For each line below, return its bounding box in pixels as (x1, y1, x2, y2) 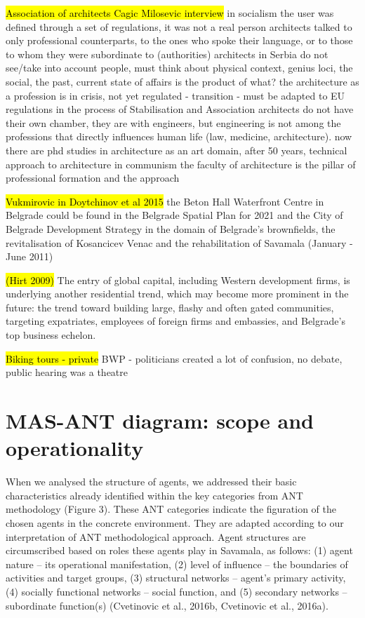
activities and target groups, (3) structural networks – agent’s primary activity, (6, 570, 346, 585)
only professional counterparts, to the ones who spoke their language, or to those (6, 33, 353, 48)
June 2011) (6, 249, 53, 264)
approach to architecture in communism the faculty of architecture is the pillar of (6, 156, 356, 171)
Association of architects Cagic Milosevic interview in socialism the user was (6, 6, 334, 20)
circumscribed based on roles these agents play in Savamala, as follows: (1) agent (6, 543, 353, 558)
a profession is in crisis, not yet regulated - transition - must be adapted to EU (6, 88, 345, 102)
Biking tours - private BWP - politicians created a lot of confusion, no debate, (6, 351, 343, 365)
